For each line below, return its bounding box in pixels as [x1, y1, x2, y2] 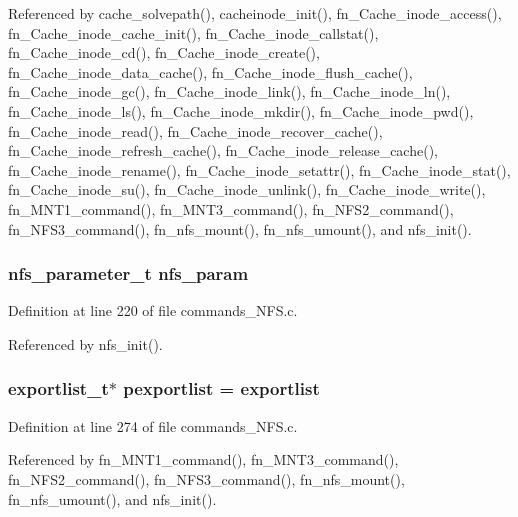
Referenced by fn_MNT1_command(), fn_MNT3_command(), [8, 449, 399, 470]
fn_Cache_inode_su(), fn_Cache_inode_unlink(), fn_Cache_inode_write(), [8, 179, 486, 200]
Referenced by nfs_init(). [8, 333, 163, 354]
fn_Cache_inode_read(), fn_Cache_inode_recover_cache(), [8, 120, 383, 141]
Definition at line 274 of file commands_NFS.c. [8, 415, 298, 436]
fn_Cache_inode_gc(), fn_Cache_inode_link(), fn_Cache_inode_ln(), [8, 81, 451, 102]
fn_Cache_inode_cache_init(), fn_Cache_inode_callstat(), [8, 22, 379, 43]
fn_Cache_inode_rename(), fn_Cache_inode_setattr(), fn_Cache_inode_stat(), [8, 159, 511, 180]
